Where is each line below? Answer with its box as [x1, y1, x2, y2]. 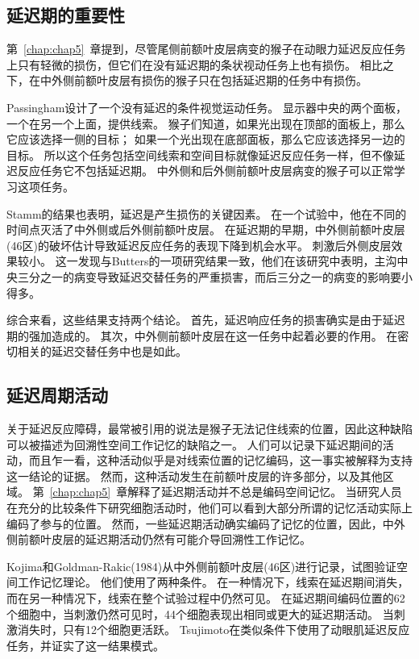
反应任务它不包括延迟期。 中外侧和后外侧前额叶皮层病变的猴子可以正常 [17, 162, 394, 179]
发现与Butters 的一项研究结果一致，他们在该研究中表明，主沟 [77, 252, 397, 269]
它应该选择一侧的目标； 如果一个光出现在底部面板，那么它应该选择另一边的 [6, 131, 405, 148]
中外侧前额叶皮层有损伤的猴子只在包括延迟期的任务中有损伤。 [39, 72, 367, 89]
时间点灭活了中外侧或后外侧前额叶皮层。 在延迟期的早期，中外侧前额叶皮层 [6, 221, 405, 238]
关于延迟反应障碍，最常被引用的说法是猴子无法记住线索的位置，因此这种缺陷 [6, 420, 413, 437]
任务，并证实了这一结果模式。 [6, 636, 164, 653]
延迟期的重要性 [6, 2, 125, 27]
